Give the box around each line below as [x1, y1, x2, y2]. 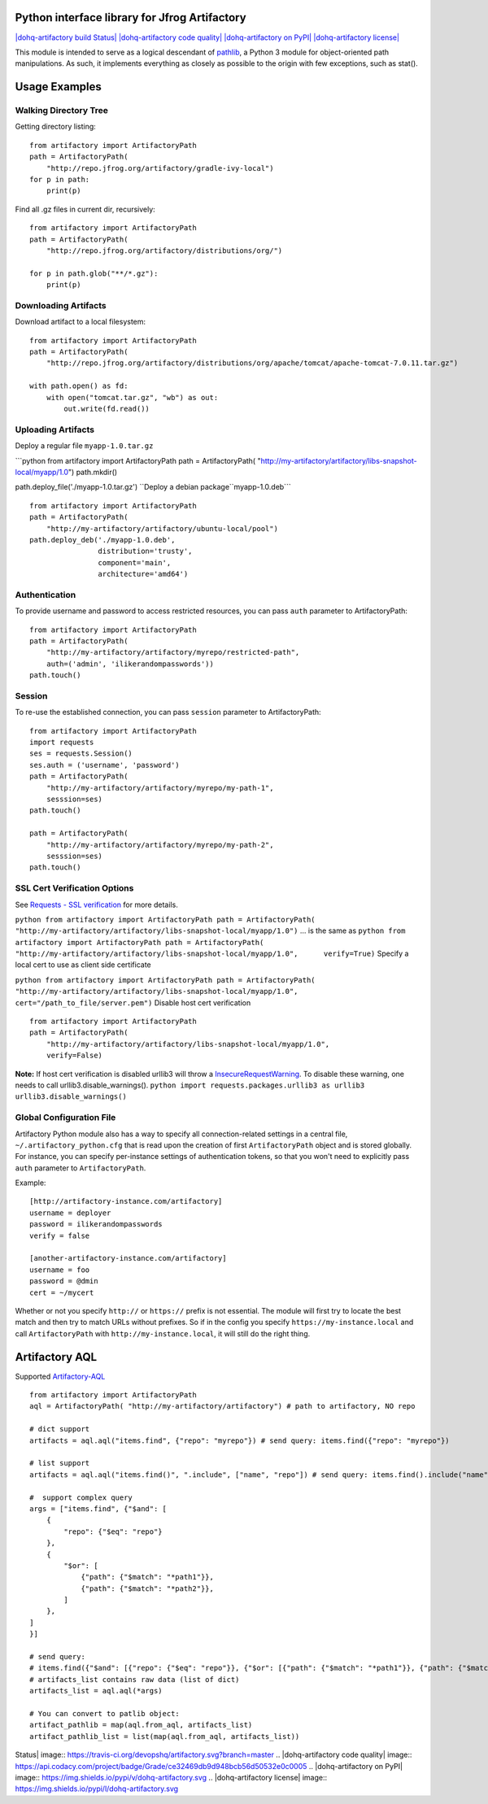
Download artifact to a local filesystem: [15, 317, 146, 327]
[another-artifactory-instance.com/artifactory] [29, 1253, 227, 1263]
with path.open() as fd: [29, 381, 129, 390]
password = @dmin [29, 1277, 98, 1286]
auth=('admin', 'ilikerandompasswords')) [46, 659, 215, 669]
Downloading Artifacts [15, 299, 107, 311]
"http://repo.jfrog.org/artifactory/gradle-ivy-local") [46, 163, 274, 172]
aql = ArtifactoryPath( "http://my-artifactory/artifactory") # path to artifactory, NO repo [29, 1401, 416, 1411]
